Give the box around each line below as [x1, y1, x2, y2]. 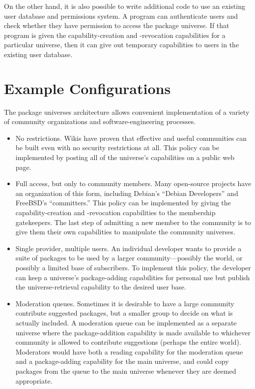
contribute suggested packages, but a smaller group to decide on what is [15, 308, 233, 318]
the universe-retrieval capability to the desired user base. [15, 282, 186, 292]
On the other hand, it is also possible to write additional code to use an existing [4, 1, 245, 11]
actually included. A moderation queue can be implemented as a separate [15, 317, 237, 327]
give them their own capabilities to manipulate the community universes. [15, 227, 235, 237]
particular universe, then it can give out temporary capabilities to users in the [4, 39, 239, 50]
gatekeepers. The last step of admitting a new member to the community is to [15, 217, 251, 227]
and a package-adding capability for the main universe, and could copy [15, 356, 229, 366]
